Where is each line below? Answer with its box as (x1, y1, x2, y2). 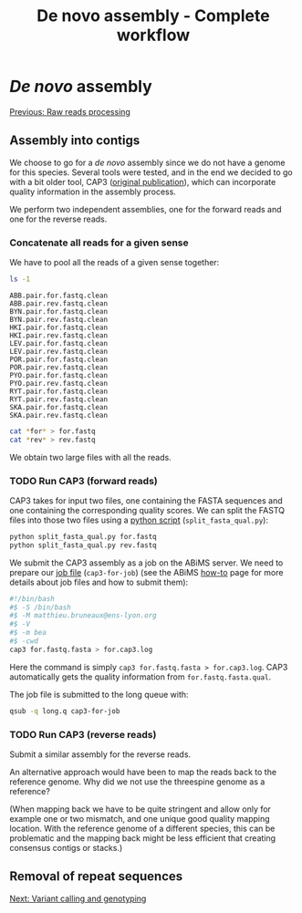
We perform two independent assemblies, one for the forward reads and (9, 203, 282, 214)
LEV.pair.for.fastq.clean (9, 338, 108, 348)
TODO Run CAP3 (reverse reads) (9, 728, 157, 741)
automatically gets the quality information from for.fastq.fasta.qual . (9, 671, 272, 682)
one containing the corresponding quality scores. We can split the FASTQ (9, 504, 286, 515)
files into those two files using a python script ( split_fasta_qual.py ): (9, 514, 269, 525)
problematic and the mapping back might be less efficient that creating (9, 833, 276, 844)
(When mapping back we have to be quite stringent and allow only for (9, 804, 272, 814)
